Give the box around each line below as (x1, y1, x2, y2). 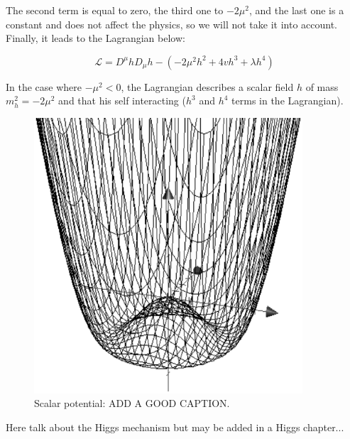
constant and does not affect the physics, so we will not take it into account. (6, 16, 337, 31)
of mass (305, 79, 339, 94)
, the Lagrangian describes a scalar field (121, 79, 294, 94)
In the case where (6, 79, 82, 94)
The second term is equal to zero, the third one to (6, 3, 224, 17)
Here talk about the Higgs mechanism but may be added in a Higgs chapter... (6, 419, 344, 434)
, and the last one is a (249, 3, 344, 17)
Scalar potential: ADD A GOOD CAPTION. (34, 396, 230, 411)
